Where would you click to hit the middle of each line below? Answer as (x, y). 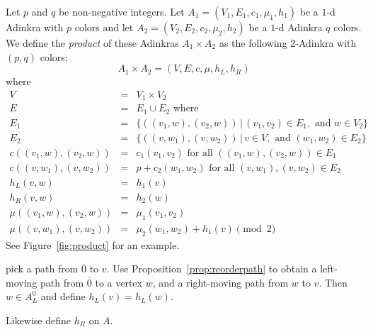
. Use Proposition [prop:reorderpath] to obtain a (212, 269)
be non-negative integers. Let (121, 11)
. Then (333, 282)
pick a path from (42, 269)
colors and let (104, 27)
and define (63, 296)
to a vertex (119, 282)
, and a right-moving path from (220, 282)
